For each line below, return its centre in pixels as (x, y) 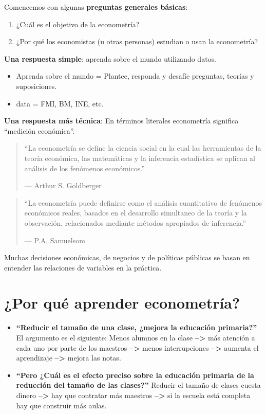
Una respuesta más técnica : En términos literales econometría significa (121, 121)
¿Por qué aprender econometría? (122, 303)
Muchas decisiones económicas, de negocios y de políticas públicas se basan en (127, 257)
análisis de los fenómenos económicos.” (84, 168)
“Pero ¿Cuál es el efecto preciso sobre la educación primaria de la (135, 375)
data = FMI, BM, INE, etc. (60, 103)
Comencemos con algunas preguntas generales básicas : (96, 7)
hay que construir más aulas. (61, 405)
